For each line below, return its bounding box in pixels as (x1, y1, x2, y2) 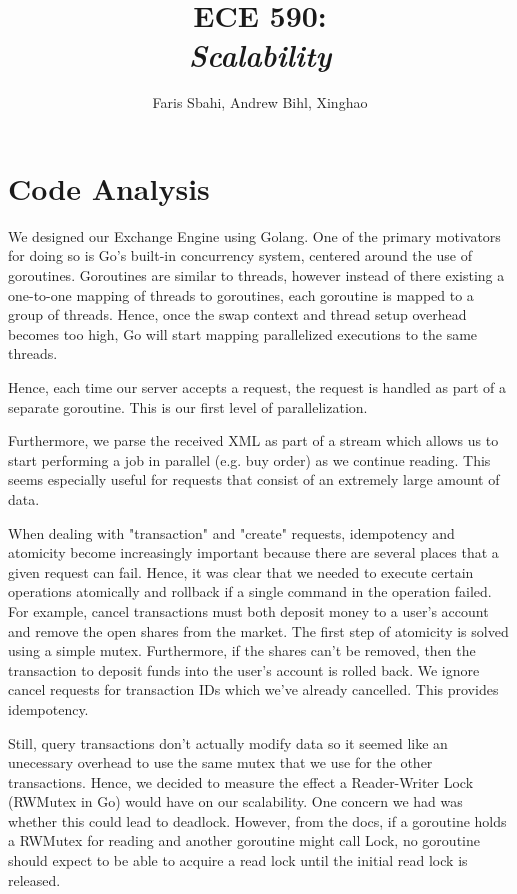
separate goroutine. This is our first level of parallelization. (8, 396, 368, 417)
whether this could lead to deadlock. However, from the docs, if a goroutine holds (8, 810, 507, 831)
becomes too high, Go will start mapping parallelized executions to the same (8, 323, 478, 344)
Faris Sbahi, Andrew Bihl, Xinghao (152, 92, 368, 113)
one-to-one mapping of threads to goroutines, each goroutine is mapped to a (8, 284, 474, 305)
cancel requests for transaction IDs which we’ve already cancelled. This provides (8, 679, 499, 700)
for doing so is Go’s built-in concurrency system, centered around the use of (8, 245, 472, 266)
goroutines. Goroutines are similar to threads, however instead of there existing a (8, 265, 505, 286)
